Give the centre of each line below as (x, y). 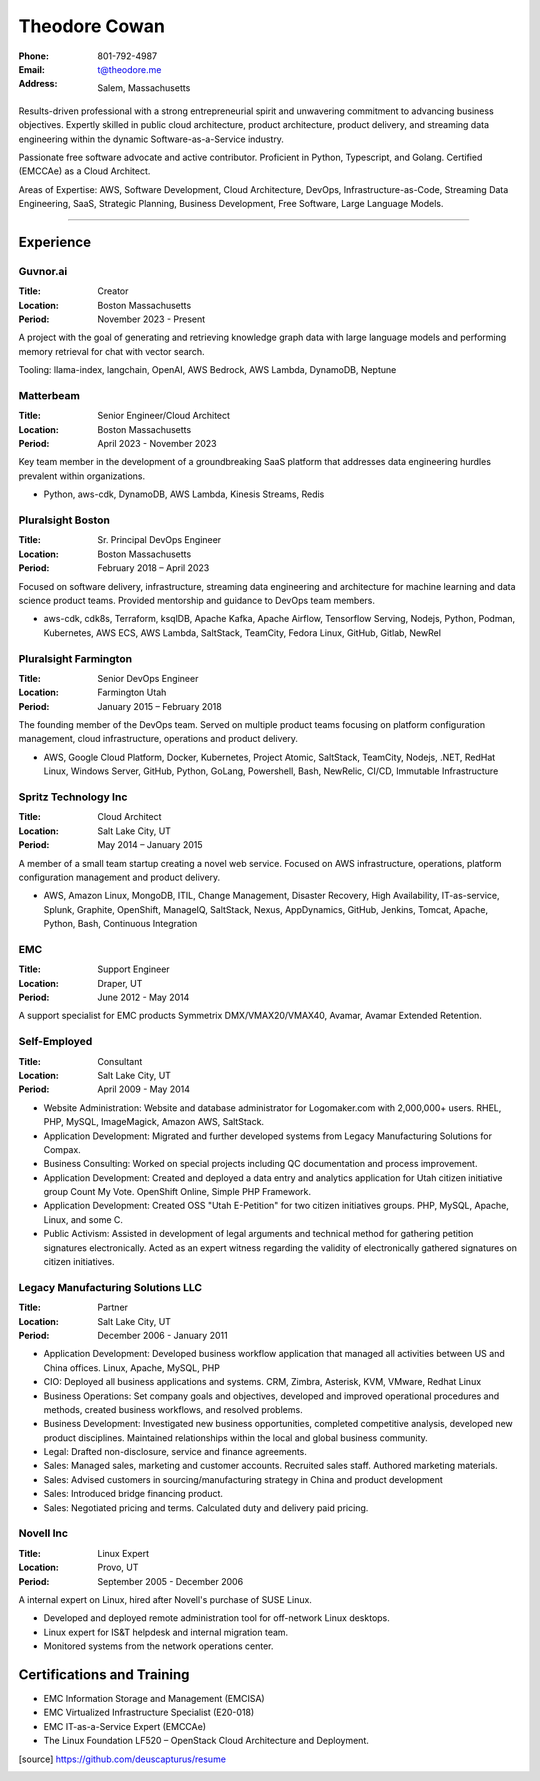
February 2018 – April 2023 (153, 568)
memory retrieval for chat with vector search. (111, 351)
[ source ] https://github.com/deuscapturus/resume (122, 1759)
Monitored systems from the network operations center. (158, 1646)
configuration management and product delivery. (119, 877)
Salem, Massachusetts (144, 88)
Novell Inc (43, 1533)
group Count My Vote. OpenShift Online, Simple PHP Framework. (177, 1192)
